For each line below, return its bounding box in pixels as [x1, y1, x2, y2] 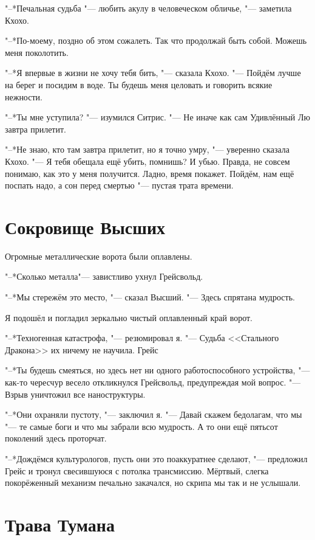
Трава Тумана [5, 511, 115, 536]
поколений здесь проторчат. [5, 432, 107, 445]
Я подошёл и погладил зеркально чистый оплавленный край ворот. [5, 311, 252, 324]
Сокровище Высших [5, 214, 166, 239]
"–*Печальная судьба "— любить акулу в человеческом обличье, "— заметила [5, 2, 292, 14]
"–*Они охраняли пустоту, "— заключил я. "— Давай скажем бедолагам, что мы [5, 408, 302, 421]
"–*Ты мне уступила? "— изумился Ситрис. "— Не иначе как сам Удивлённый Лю [5, 111, 310, 123]
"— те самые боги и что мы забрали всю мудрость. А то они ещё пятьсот [5, 420, 278, 432]
